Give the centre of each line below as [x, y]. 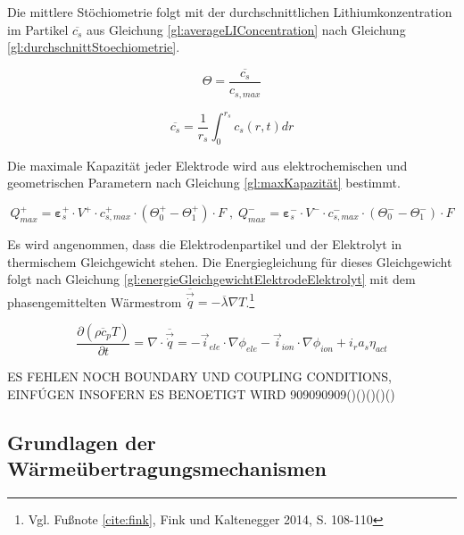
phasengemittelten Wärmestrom [95, 301]
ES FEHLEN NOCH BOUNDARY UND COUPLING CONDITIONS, [200, 376]
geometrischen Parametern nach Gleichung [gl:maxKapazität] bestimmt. [204, 183]
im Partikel [38, 29]
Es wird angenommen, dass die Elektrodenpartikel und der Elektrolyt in [205, 244]
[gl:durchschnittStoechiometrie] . [94, 47]
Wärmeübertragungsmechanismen [167, 468]
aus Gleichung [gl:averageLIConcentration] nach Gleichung [246, 29]
